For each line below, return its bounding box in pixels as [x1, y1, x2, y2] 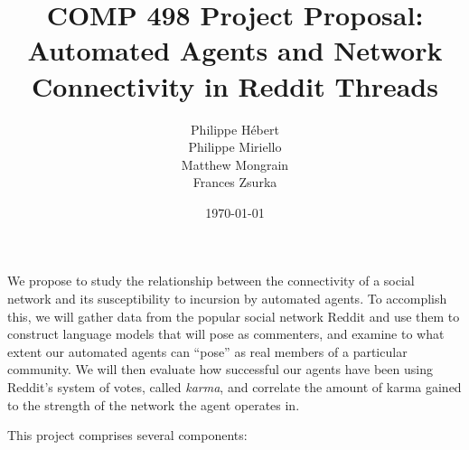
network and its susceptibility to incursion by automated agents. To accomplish [7, 289, 447, 308]
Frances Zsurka [192, 173, 277, 192]
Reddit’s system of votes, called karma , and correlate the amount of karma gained [7, 378, 462, 397]
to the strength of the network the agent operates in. [7, 395, 300, 414]
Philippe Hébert [191, 119, 279, 138]
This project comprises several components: [7, 426, 248, 445]
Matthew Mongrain [181, 155, 289, 173]
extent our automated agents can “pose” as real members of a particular [7, 342, 408, 361]
